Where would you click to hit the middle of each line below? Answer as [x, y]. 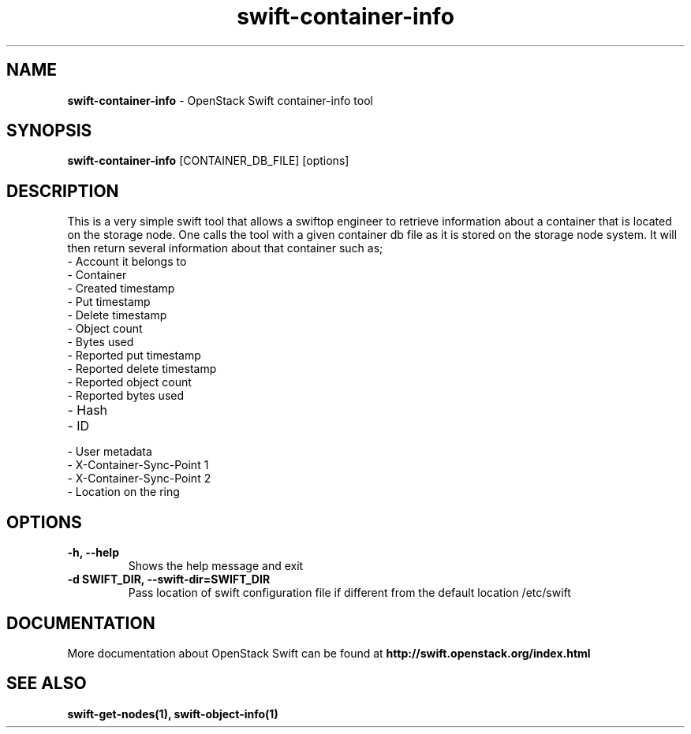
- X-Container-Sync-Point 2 [139, 479]
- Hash [88, 410]
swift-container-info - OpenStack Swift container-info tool [220, 100]
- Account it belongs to [127, 262]
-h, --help [93, 553]
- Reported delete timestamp [142, 369]
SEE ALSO [47, 684]
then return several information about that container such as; [225, 248]
